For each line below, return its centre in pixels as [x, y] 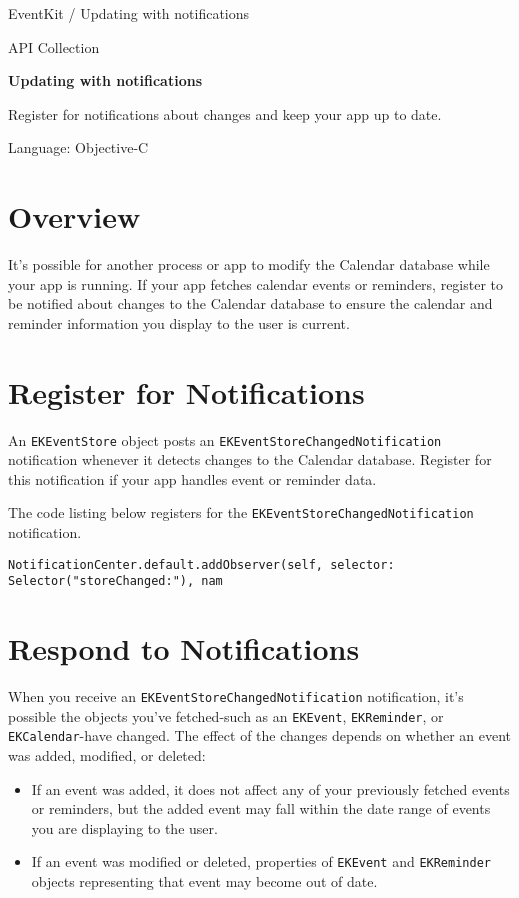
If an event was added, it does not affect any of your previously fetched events [270, 788]
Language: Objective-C [78, 147]
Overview [74, 216]
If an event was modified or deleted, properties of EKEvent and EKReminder [261, 861]
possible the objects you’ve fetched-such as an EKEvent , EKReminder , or [226, 715]
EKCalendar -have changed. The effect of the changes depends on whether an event [260, 735]
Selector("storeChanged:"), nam [115, 581]
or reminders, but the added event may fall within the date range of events [261, 808]
